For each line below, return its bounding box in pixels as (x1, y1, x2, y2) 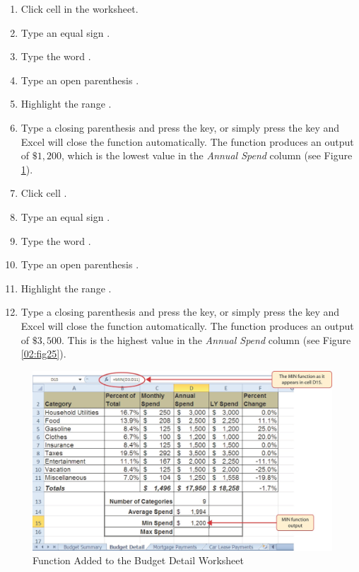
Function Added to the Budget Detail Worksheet (33, 553, 244, 568)
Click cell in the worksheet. (20, 1, 139, 16)
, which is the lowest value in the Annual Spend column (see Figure (61, 148, 353, 163)
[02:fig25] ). (20, 346, 66, 361)
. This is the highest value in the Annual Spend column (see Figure (61, 332, 351, 347)
